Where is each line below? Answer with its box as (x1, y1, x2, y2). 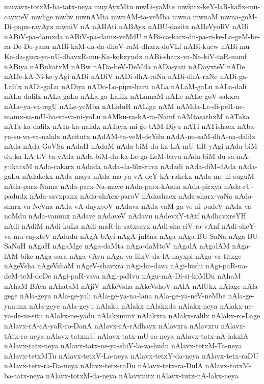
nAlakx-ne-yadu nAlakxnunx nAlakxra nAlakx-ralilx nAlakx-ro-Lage (45, 310, 260, 321)
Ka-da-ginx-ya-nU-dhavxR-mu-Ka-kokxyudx (4, 50, 143, 61)
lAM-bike (4, 250, 33, 261)
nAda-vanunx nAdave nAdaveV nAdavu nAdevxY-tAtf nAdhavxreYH (28, 210, 246, 221)
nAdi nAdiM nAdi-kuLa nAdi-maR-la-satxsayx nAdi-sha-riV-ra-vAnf (4, 221, 220, 231)
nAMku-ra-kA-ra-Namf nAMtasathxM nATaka (102, 111, 250, 121)
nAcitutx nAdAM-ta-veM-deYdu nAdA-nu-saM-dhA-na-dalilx (62, 130, 256, 141)
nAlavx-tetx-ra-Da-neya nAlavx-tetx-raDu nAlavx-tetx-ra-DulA (4, 360, 203, 371)
